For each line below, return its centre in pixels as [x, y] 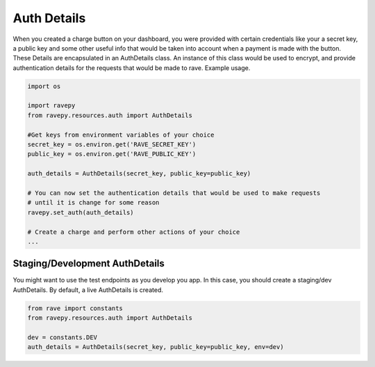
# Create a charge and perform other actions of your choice [134, 232]
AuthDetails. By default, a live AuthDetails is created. [88, 290]
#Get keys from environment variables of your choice [121, 135]
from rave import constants [75, 308]
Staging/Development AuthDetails [89, 264]
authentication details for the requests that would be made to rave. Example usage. [132, 68]
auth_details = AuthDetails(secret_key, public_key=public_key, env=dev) [156, 347]
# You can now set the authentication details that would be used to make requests [174, 193]
